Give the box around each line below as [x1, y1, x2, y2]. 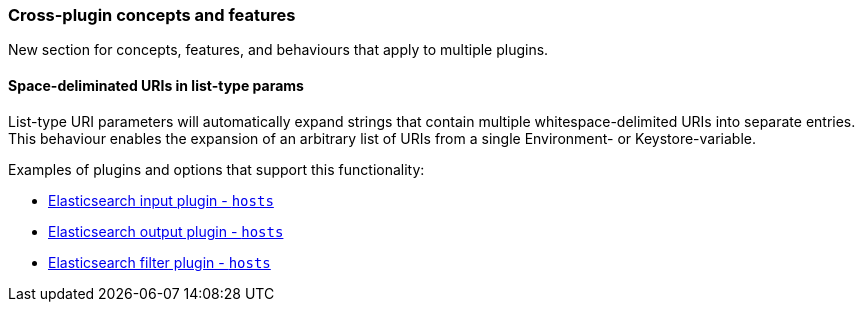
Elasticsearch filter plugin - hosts [48, 253, 271, 271]
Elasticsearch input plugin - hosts [48, 191, 274, 209]
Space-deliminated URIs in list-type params [8, 76, 304, 94]
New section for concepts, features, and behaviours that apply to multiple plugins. [8, 41, 549, 59]
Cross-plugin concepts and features [8, 5, 296, 25]
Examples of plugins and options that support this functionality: [8, 160, 425, 178]
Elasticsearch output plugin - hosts [48, 222, 284, 240]
